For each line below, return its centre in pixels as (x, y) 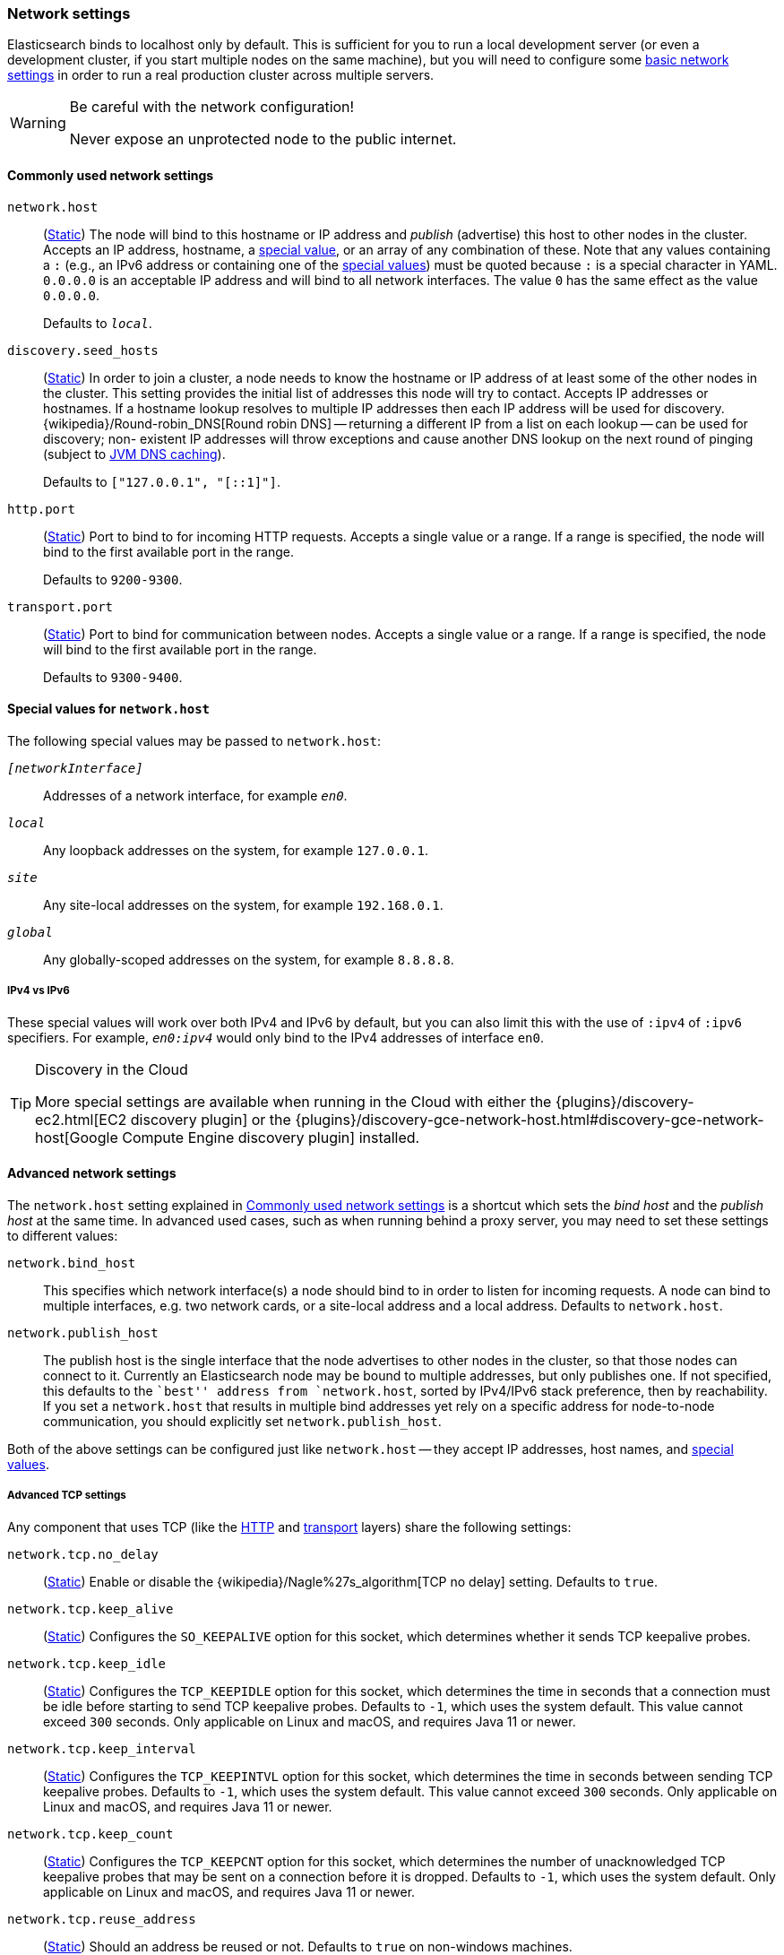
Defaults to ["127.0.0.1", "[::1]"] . (162, 481)
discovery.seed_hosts (83, 350)
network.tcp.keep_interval (102, 1748)
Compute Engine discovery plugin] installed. (271, 1137)
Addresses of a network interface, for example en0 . (195, 795)
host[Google (77, 1137)
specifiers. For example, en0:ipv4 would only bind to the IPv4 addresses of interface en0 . (276, 1037)
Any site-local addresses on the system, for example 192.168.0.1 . (243, 904)
